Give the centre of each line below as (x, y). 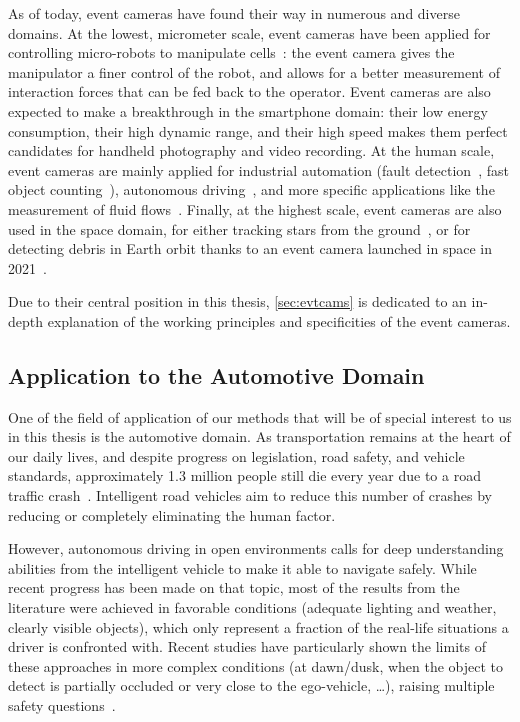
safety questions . (62, 705)
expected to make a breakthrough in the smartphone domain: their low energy (248, 110)
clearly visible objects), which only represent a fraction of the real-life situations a (258, 626)
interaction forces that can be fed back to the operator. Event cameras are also (249, 91)
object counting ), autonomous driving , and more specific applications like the (251, 189)
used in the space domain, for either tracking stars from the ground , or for (239, 228)
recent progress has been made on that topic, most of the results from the (234, 587)
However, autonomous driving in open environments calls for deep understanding (256, 548)
